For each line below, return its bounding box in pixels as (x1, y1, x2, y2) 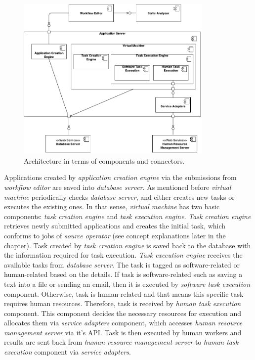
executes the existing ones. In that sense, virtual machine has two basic (4, 201, 220, 212)
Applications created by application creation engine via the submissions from (4, 172, 237, 182)
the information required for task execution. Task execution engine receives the (4, 250, 243, 260)
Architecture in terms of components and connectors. (24, 155, 185, 166)
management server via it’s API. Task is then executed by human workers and (4, 327, 242, 337)
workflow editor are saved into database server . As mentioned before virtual (4, 181, 231, 192)
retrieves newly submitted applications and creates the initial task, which (4, 221, 226, 231)
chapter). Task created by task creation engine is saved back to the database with (4, 240, 251, 250)
